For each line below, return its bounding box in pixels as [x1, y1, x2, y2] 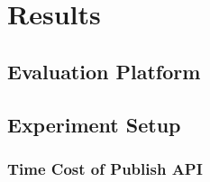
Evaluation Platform [7, 57, 201, 85]
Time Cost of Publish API [7, 157, 203, 179]
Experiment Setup [7, 110, 181, 138]
